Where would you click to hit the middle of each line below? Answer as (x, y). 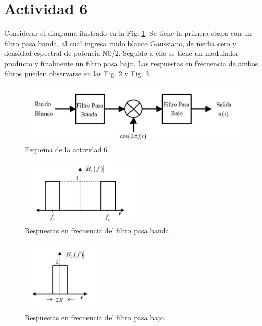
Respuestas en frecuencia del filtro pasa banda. (98, 230)
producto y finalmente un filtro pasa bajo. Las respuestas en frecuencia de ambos (131, 63)
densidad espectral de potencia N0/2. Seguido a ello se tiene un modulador (122, 53)
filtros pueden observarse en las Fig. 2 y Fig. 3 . (78, 73)
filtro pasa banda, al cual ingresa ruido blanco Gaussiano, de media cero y (120, 43)
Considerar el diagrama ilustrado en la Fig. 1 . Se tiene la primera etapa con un (128, 33)
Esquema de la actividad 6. (67, 149)
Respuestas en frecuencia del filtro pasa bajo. (95, 317)
